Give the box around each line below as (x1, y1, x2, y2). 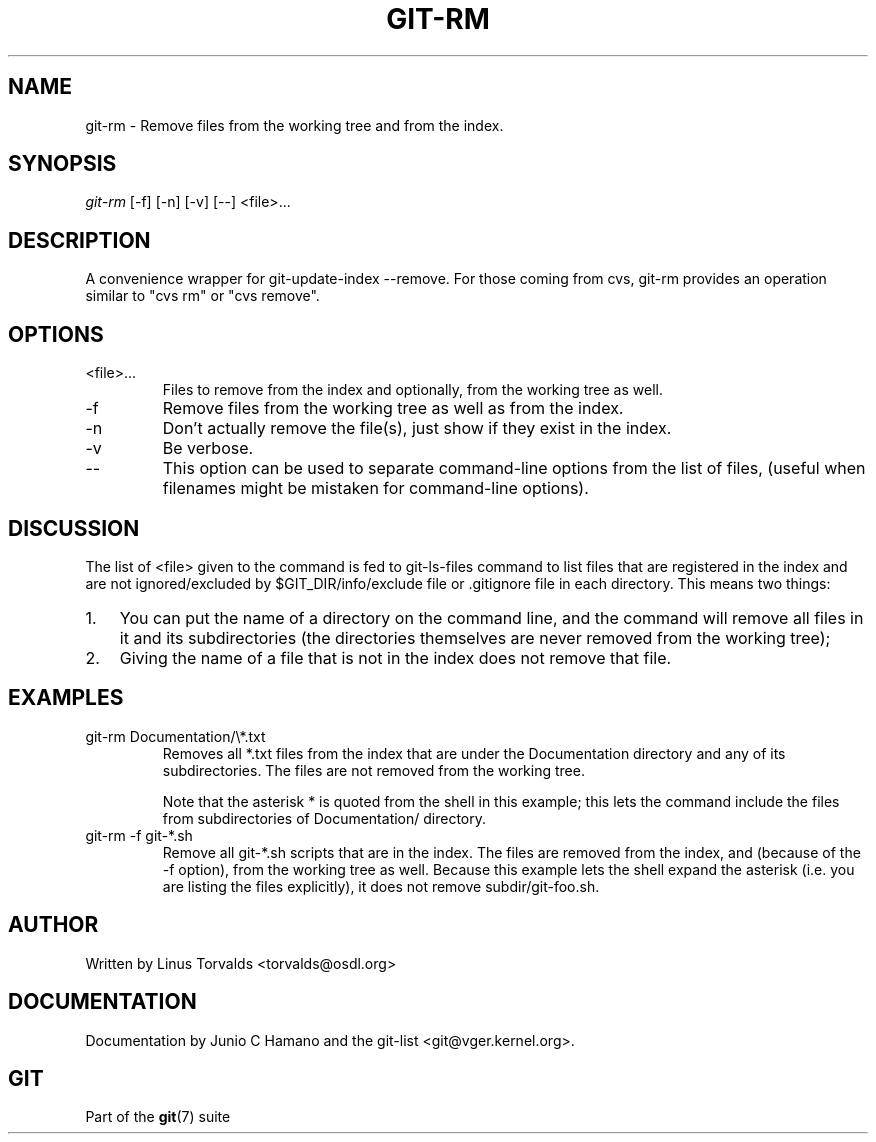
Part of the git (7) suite (85, 1108, 231, 1126)
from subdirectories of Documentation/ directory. (162, 809, 487, 827)
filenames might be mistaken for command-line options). (162, 478, 589, 499)
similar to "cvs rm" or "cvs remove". (85, 287, 320, 305)
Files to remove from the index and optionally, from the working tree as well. (162, 381, 663, 399)
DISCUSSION (8, 515, 140, 541)
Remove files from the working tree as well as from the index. (162, 398, 624, 419)
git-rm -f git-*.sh (85, 826, 193, 844)
